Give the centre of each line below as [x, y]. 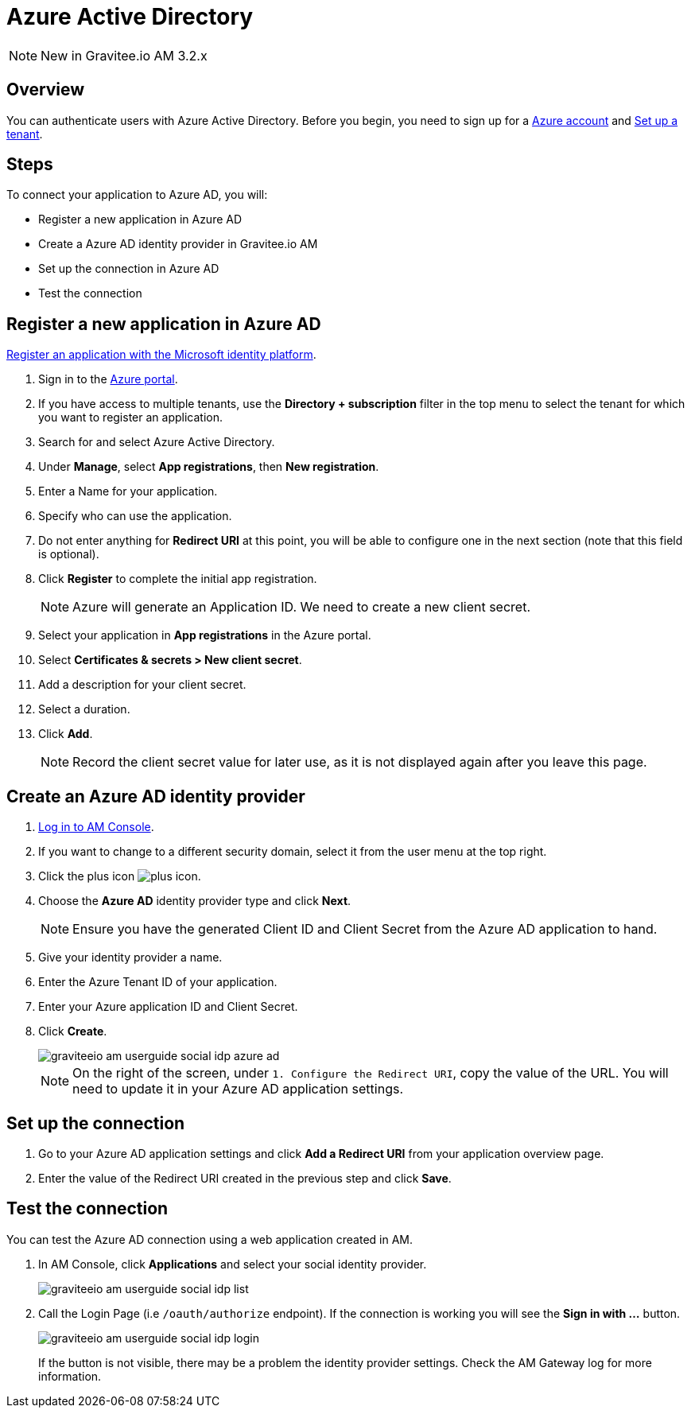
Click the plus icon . [120, 876]
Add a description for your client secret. [142, 685]
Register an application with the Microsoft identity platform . [161, 355]
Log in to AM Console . [96, 827]
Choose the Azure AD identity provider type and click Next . [195, 901]
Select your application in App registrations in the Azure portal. [205, 635]
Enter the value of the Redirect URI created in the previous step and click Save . [245, 1178]
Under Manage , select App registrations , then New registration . [209, 467]
